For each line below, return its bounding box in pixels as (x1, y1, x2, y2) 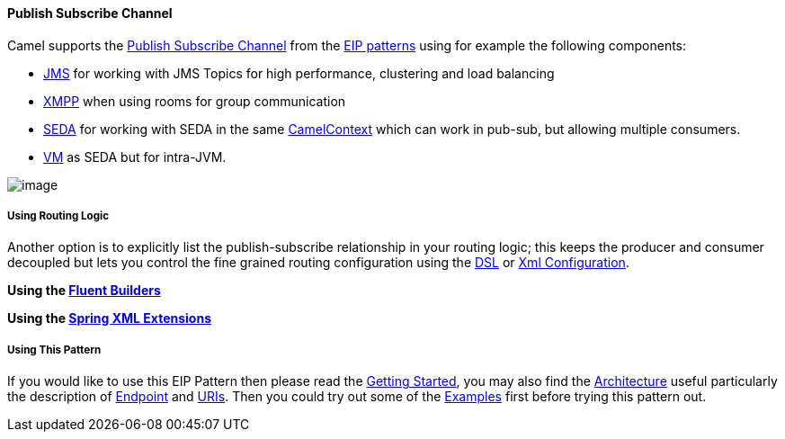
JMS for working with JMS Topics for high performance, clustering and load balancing (43, 65, 555, 81)
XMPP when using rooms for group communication (43, 93, 346, 109)
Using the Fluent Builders (7, 282, 161, 299)
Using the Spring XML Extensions (7, 310, 211, 327)
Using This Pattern (7, 343, 102, 356)
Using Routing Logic (7, 210, 109, 222)
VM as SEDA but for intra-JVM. (43, 148, 227, 165)
